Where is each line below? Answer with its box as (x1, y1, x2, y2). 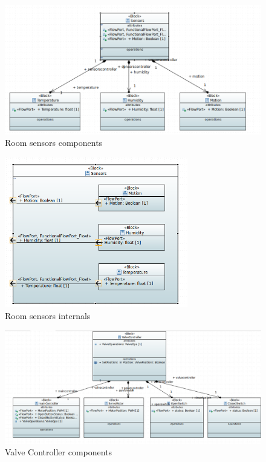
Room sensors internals (5, 309, 91, 322)
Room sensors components (5, 136, 103, 149)
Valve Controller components (5, 446, 112, 458)
